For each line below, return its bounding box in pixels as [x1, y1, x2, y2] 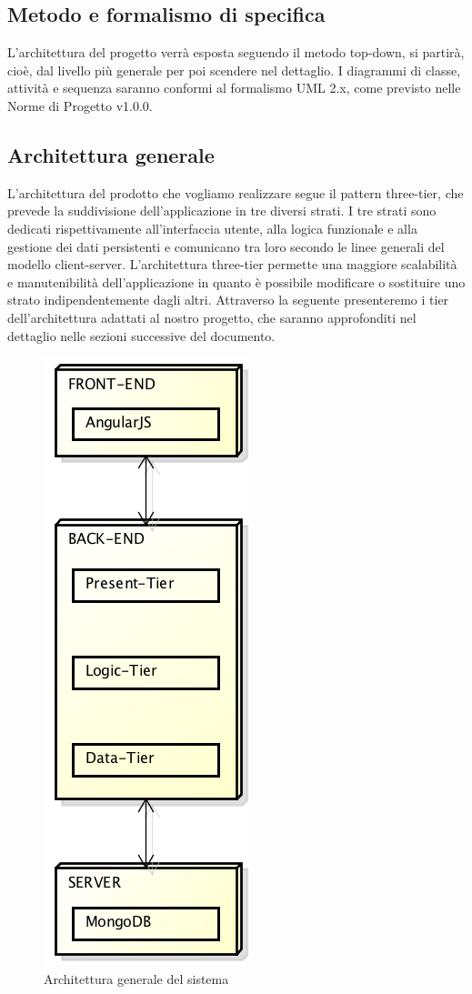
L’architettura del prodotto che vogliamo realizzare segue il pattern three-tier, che [7, 183, 464, 202]
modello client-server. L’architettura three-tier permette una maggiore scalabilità [7, 255, 457, 274]
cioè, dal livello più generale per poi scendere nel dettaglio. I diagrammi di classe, [7, 60, 461, 79]
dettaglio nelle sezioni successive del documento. [7, 326, 276, 345]
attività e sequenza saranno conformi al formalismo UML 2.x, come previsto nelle [7, 78, 461, 97]
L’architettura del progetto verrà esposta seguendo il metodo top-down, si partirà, [7, 43, 465, 62]
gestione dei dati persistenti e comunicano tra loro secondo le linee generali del [7, 236, 445, 256]
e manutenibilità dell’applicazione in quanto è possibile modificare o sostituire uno [7, 272, 466, 291]
